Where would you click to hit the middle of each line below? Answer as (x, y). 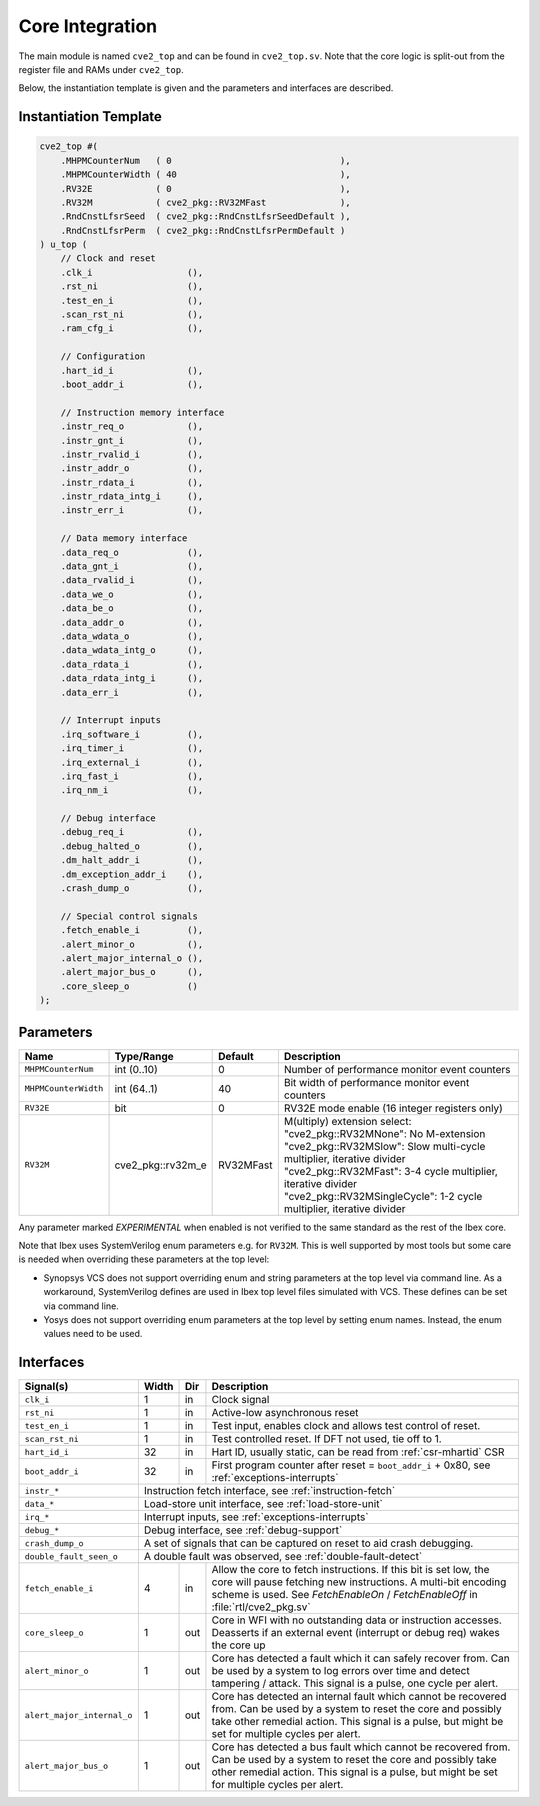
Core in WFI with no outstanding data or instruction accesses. (356, 1620)
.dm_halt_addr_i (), (132, 860)
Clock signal (240, 1400)
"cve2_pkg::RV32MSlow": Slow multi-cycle (384, 1146)
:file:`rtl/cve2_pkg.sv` (261, 1607)
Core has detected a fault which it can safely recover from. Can (360, 1658)
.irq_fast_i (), (132, 776)
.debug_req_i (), (132, 832)
